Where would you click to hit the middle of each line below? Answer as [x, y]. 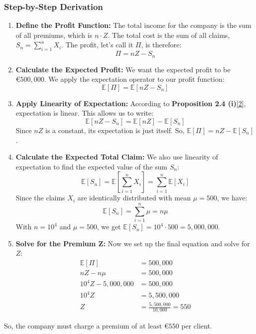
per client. [197, 326]
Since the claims [40, 198]
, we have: [232, 198]
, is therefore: [161, 45]
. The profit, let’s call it [97, 45]
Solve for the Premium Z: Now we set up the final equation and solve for [133, 243]
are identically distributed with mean [134, 198]
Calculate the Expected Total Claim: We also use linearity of [117, 157]
